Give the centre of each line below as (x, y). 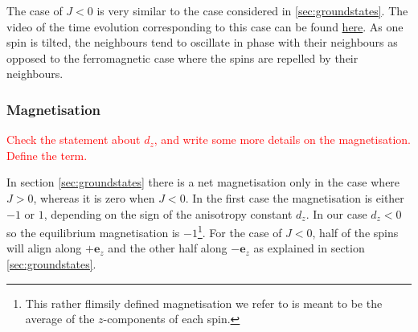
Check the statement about (74, 139)
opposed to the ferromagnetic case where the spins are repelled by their (182, 57)
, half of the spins (355, 232)
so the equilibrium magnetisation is (93, 232)
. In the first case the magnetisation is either (295, 197)
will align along (44, 248)
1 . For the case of (240, 231)
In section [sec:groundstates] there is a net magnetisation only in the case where (203, 182)
